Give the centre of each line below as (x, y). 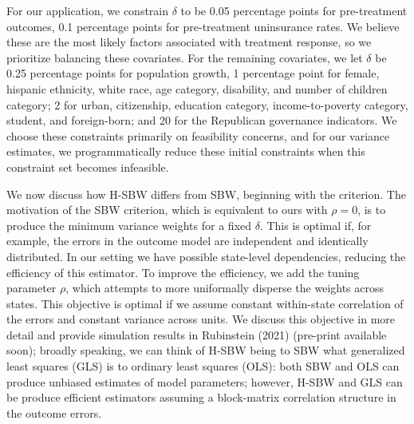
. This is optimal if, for (315, 225)
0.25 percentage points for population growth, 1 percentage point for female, (193, 73)
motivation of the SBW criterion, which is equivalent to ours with (167, 210)
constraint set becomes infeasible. (88, 166)
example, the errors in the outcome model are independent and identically (187, 241)
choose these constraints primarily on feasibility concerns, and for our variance (198, 135)
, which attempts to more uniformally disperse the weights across (225, 288)
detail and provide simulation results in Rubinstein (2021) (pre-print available (197, 334)
